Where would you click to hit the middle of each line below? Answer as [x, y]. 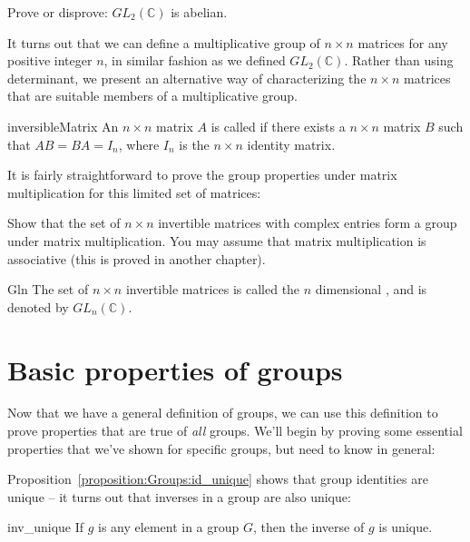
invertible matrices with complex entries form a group [308, 223]
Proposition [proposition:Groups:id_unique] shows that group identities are [218, 479]
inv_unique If [46, 527]
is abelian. [199, 12]
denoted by [38, 306]
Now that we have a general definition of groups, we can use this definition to [223, 413]
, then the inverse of [309, 527]
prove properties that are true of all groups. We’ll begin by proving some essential [235, 431]
